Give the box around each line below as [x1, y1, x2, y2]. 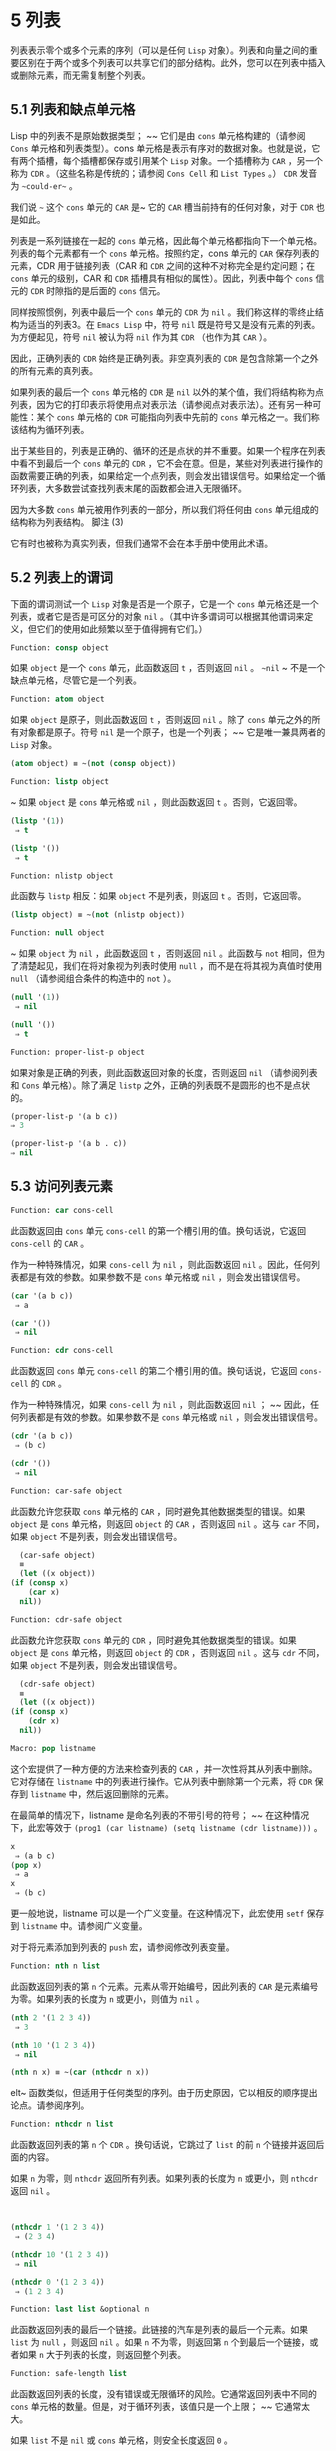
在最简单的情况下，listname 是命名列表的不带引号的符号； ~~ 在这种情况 [10, 1809, 310, 1821]
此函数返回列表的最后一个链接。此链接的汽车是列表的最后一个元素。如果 [10, 2324, 308, 2336]
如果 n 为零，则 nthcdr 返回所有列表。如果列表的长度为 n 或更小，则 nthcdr [10, 2172, 318, 2185]
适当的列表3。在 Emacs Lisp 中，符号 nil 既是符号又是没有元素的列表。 [27, 318, 321, 330]
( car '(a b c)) [10, 1291, 74, 1301]
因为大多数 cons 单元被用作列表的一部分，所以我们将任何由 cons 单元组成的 [10, 503, 320, 515]
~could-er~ [21, 181, 67, 191]
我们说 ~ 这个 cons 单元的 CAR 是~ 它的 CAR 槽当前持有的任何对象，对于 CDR [10, 201, 314, 213]
